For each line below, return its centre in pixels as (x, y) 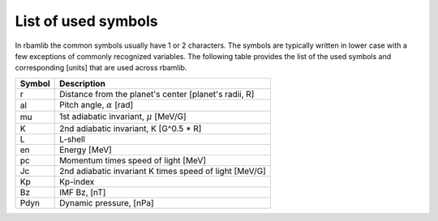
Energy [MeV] (86, 150)
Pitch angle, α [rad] (97, 104)
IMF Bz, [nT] (83, 192)
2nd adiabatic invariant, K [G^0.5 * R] (131, 128)
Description (82, 83)
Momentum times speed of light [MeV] (133, 160)
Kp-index (77, 181)
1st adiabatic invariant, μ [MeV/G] (123, 117)
